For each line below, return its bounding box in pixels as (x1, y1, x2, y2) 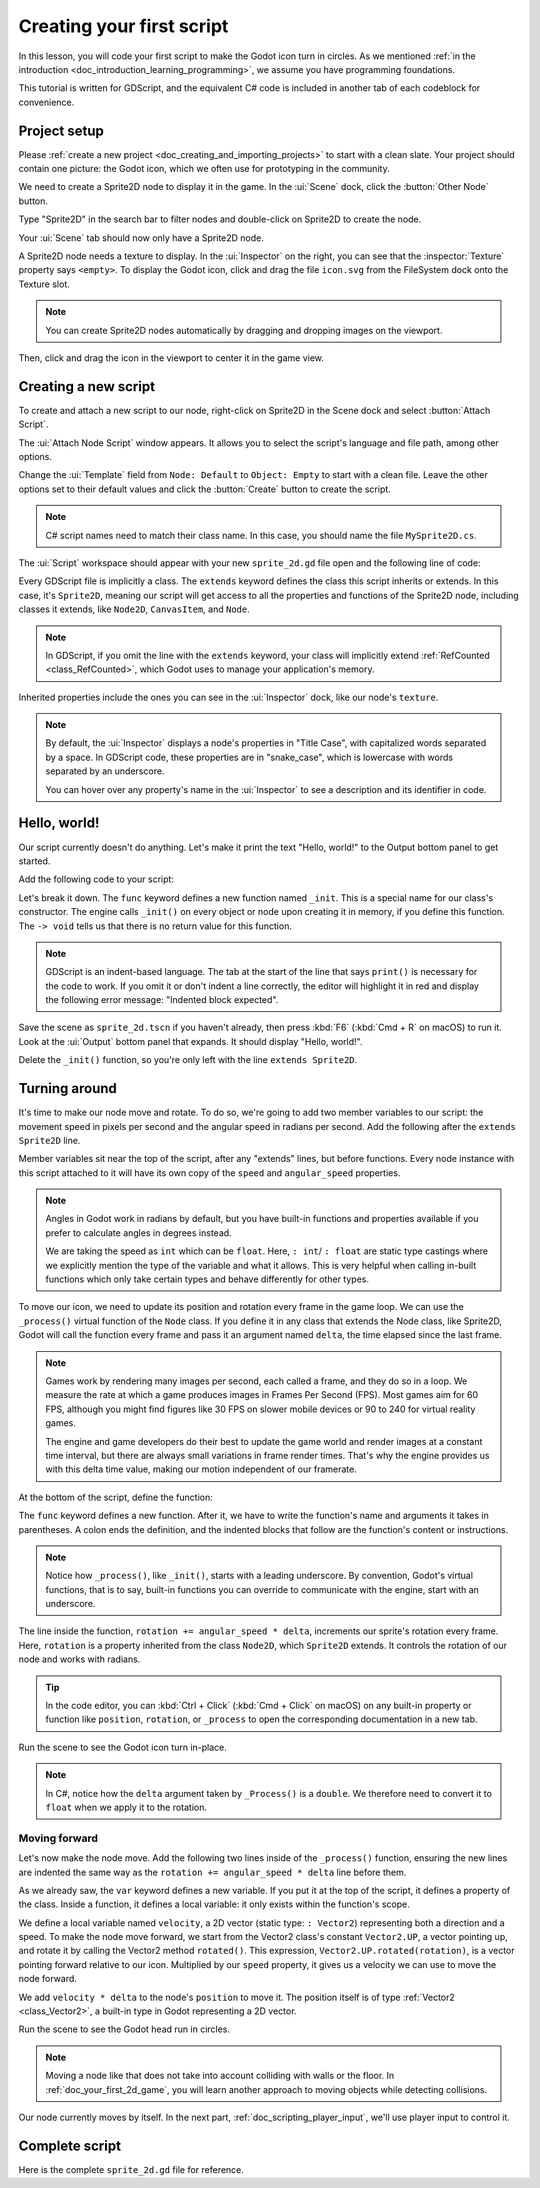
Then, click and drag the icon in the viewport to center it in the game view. (18, 351, 325, 364)
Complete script (18, 2137, 122, 2154)
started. (18, 855, 51, 867)
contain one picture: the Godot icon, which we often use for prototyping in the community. (18, 163, 390, 175)
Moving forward (18, 1831, 99, 1845)
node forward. (18, 1973, 77, 1985)
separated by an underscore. (45, 765, 165, 777)
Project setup (18, 122, 105, 139)
